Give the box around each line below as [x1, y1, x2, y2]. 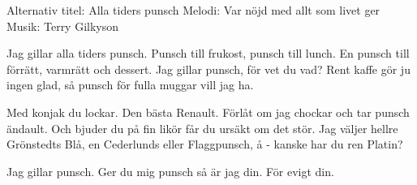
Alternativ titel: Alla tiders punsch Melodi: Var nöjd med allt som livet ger [6, 2, 380, 18]
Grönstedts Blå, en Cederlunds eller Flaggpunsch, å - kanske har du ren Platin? [6, 136, 403, 153]
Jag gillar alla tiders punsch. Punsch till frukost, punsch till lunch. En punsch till [6, 45, 410, 62]
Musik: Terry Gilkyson [6, 17, 119, 34]
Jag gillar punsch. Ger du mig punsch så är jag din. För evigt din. [6, 162, 334, 179]
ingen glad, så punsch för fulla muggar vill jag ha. [6, 76, 254, 93]
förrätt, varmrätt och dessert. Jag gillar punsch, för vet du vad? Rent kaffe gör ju [6, 60, 411, 77]
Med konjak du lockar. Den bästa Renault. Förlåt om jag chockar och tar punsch [6, 103, 410, 120]
